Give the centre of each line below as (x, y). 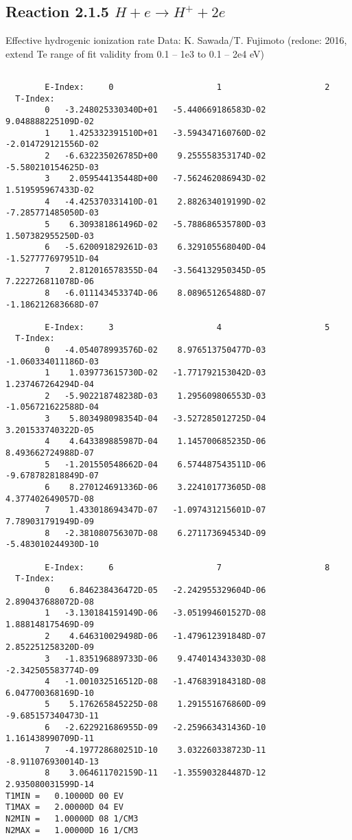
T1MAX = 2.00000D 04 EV (64, 807)
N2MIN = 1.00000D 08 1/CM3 (72, 819)
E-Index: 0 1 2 (187, 87)
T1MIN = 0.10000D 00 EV (64, 796)
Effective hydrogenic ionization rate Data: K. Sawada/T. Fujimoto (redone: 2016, (176, 40)
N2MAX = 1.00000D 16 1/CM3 (72, 830)
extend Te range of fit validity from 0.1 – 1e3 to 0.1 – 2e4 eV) (135, 53)
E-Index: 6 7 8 (187, 567)
